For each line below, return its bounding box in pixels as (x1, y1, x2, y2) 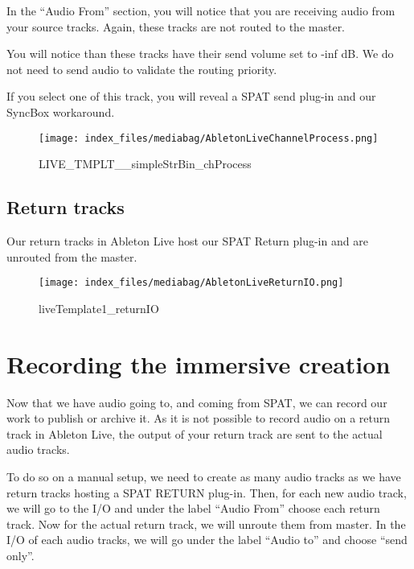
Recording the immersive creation (6, 347, 391, 380)
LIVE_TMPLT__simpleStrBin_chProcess (39, 155, 252, 172)
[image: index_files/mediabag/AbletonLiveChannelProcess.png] (39, 132, 379, 144)
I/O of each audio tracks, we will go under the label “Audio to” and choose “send (6, 531, 408, 548)
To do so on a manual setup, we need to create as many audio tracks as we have (6, 468, 401, 484)
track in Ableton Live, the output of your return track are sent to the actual (6, 425, 383, 442)
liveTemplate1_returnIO (39, 299, 159, 316)
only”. (6, 546, 35, 563)
